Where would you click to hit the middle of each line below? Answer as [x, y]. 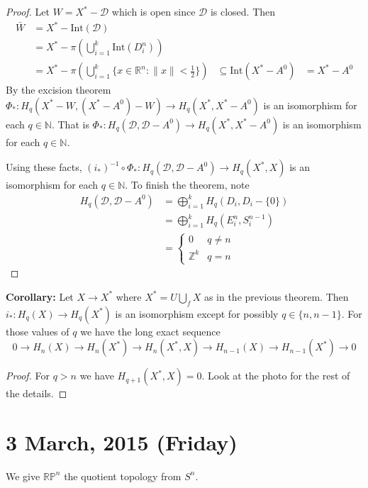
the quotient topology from [123, 476]
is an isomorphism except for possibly [197, 313]
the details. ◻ [37, 393]
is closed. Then [243, 11]
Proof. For [28, 376]
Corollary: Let [40, 296]
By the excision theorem [58, 90]
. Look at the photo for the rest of [276, 376]
